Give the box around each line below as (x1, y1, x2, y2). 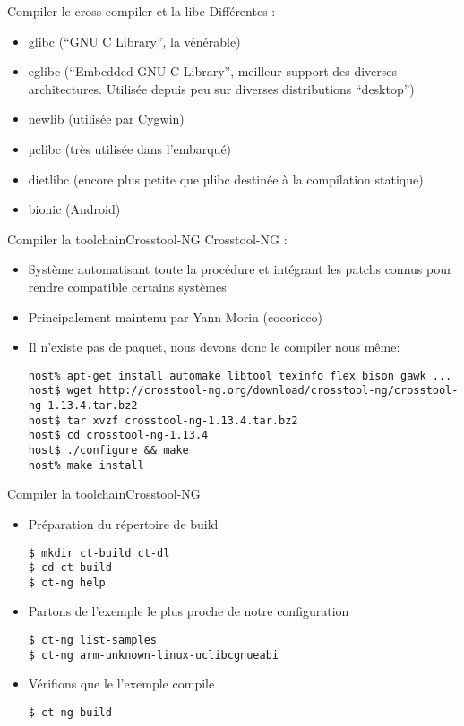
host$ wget (28, 384, 93, 397)
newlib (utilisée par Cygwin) (28, 109, 185, 128)
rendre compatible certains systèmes (28, 277, 227, 295)
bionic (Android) (28, 200, 121, 218)
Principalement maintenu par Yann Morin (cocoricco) (28, 307, 323, 326)
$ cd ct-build (28, 561, 112, 575)
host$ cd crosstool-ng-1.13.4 (28, 429, 209, 442)
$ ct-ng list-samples (28, 634, 157, 647)
